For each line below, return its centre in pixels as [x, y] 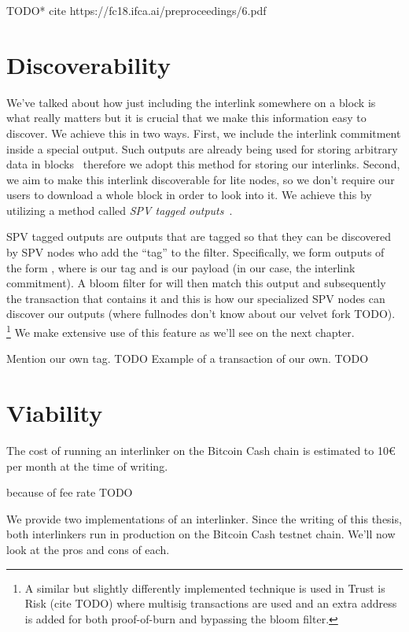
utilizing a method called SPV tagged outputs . [120, 210]
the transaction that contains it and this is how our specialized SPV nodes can [196, 298]
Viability [55, 413]
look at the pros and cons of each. [88, 549]
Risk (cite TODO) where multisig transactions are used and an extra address [211, 603]
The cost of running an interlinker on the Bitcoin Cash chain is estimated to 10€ [201, 450]
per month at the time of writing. [87, 466]
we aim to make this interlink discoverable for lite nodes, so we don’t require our [201, 179]
